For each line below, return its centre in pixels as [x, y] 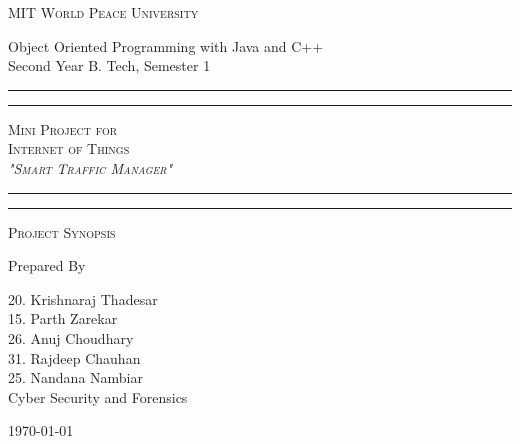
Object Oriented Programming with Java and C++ [166, 45]
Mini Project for [63, 128]
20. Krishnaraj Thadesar [83, 298]
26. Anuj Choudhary [71, 337]
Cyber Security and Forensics [98, 396]
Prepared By [47, 265]
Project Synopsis [62, 231]
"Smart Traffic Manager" [90, 167]
